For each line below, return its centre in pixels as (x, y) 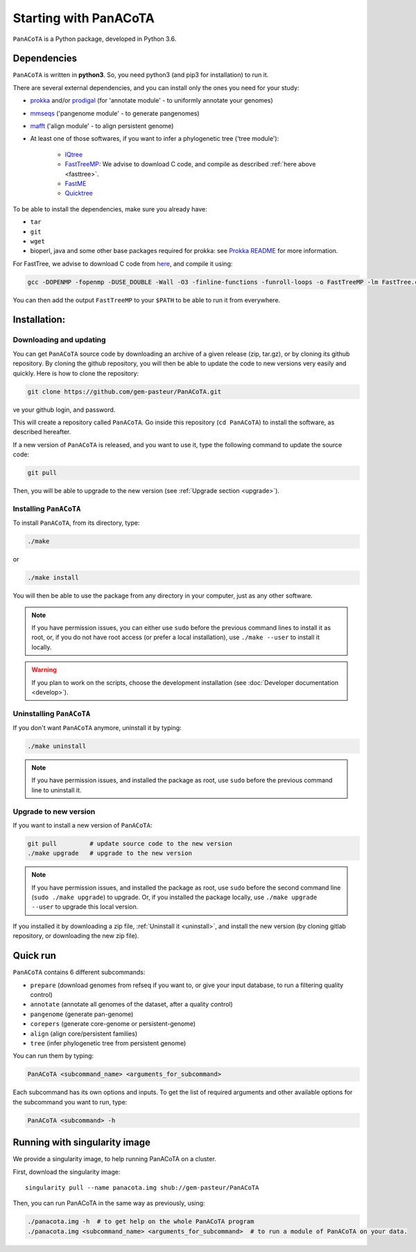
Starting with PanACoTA (84, 18)
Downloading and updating (60, 340)
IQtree (74, 154)
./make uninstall (57, 746)
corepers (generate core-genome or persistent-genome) (113, 1024)
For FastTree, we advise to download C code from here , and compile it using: (123, 263)
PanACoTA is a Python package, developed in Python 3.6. (95, 39)
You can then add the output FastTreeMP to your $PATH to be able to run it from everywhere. (147, 300)
